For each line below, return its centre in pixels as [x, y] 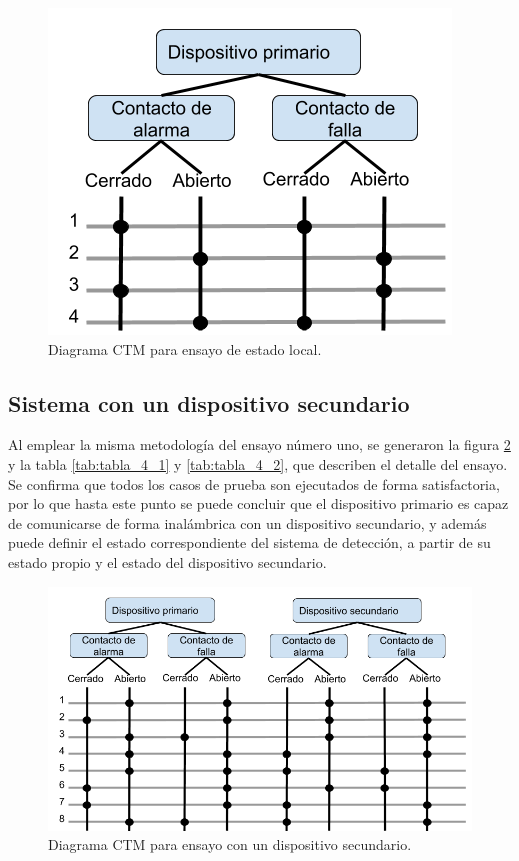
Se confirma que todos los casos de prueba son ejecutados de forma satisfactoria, [254, 483]
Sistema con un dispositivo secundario [209, 402]
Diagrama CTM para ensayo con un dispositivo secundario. [230, 844]
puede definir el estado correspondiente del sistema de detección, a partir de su [249, 542]
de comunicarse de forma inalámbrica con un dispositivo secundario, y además [247, 522]
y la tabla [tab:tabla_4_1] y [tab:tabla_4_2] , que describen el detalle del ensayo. [258, 463]
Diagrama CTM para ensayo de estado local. [185, 348]
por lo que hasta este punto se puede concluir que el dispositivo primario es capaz [258, 503]
